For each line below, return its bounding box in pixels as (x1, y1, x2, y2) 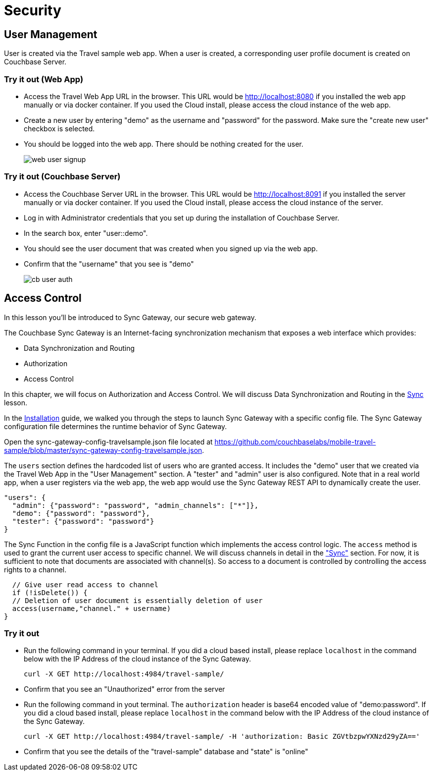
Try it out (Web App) (4, 74, 84, 84)
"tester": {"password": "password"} (12, 517, 154, 525)
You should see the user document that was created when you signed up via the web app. (24, 244, 318, 253)
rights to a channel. (4, 565, 67, 574)
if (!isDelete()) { (12, 588, 88, 597)
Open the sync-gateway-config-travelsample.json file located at (4, 437, 213, 446)
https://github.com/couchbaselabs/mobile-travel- (214, 437, 376, 446)
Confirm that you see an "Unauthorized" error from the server (24, 685, 225, 694)
